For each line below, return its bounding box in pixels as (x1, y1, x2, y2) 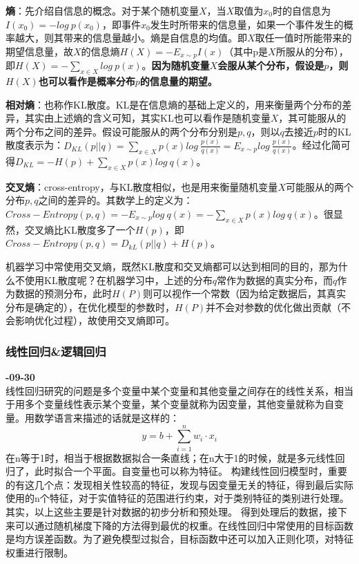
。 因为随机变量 (142, 58, 210, 73)
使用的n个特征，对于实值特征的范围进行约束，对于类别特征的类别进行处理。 (6, 491, 349, 505)
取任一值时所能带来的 (255, 30, 352, 45)
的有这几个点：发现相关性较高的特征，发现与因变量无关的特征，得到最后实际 (6, 477, 353, 491)
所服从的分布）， (275, 44, 349, 58)
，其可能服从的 (278, 111, 347, 125)
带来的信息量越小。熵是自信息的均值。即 (63, 30, 247, 45)
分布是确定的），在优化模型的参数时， (6, 299, 175, 314)
